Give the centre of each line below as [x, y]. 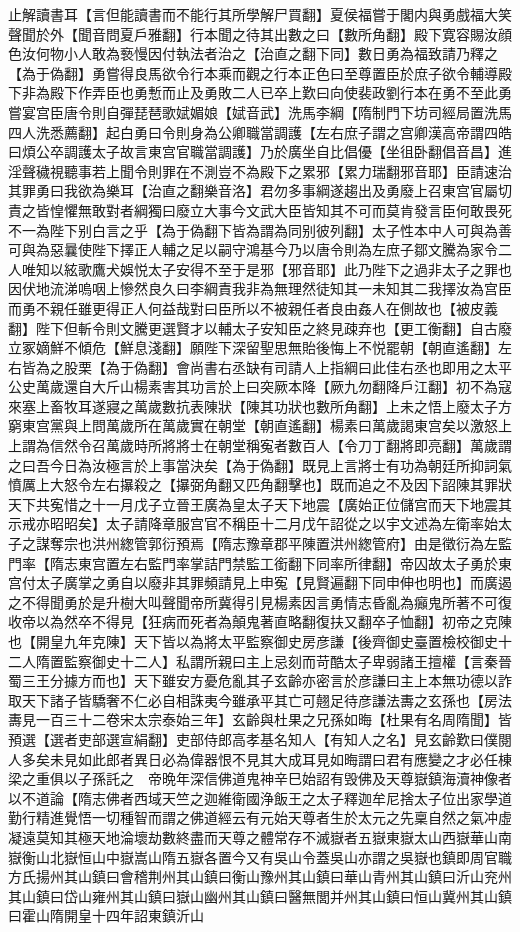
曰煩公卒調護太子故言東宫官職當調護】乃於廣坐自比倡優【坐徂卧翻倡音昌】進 [260, 151]
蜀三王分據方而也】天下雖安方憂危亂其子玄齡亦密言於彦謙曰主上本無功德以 [253, 680]
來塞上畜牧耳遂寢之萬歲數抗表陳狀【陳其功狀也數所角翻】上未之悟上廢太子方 [260, 405]
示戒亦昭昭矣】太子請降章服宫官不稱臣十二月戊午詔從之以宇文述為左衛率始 [253, 523]
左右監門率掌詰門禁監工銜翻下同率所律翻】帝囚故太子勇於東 [315, 562]
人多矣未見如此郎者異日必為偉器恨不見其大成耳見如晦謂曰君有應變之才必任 [253, 758]
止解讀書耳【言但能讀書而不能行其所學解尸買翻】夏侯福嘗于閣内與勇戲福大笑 [260, 14]
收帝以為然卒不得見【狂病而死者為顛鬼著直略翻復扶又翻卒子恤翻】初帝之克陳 [260, 621]
